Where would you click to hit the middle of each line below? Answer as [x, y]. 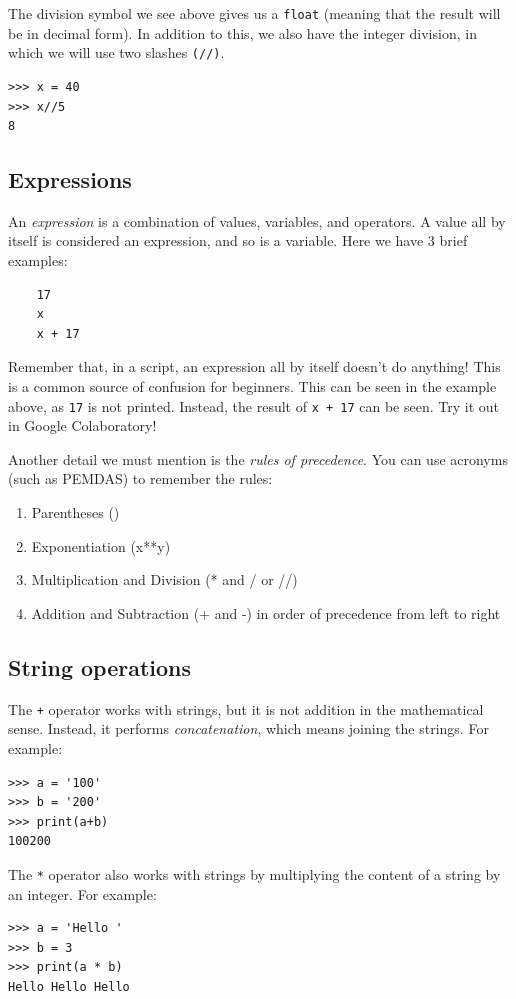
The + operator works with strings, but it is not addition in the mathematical [246, 708]
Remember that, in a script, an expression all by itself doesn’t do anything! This [254, 366]
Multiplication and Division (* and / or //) [164, 579]
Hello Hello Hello [69, 986]
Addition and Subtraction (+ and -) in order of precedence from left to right [266, 612]
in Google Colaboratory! [82, 425]
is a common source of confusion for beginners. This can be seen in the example [252, 386]
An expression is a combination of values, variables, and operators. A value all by [257, 220]
